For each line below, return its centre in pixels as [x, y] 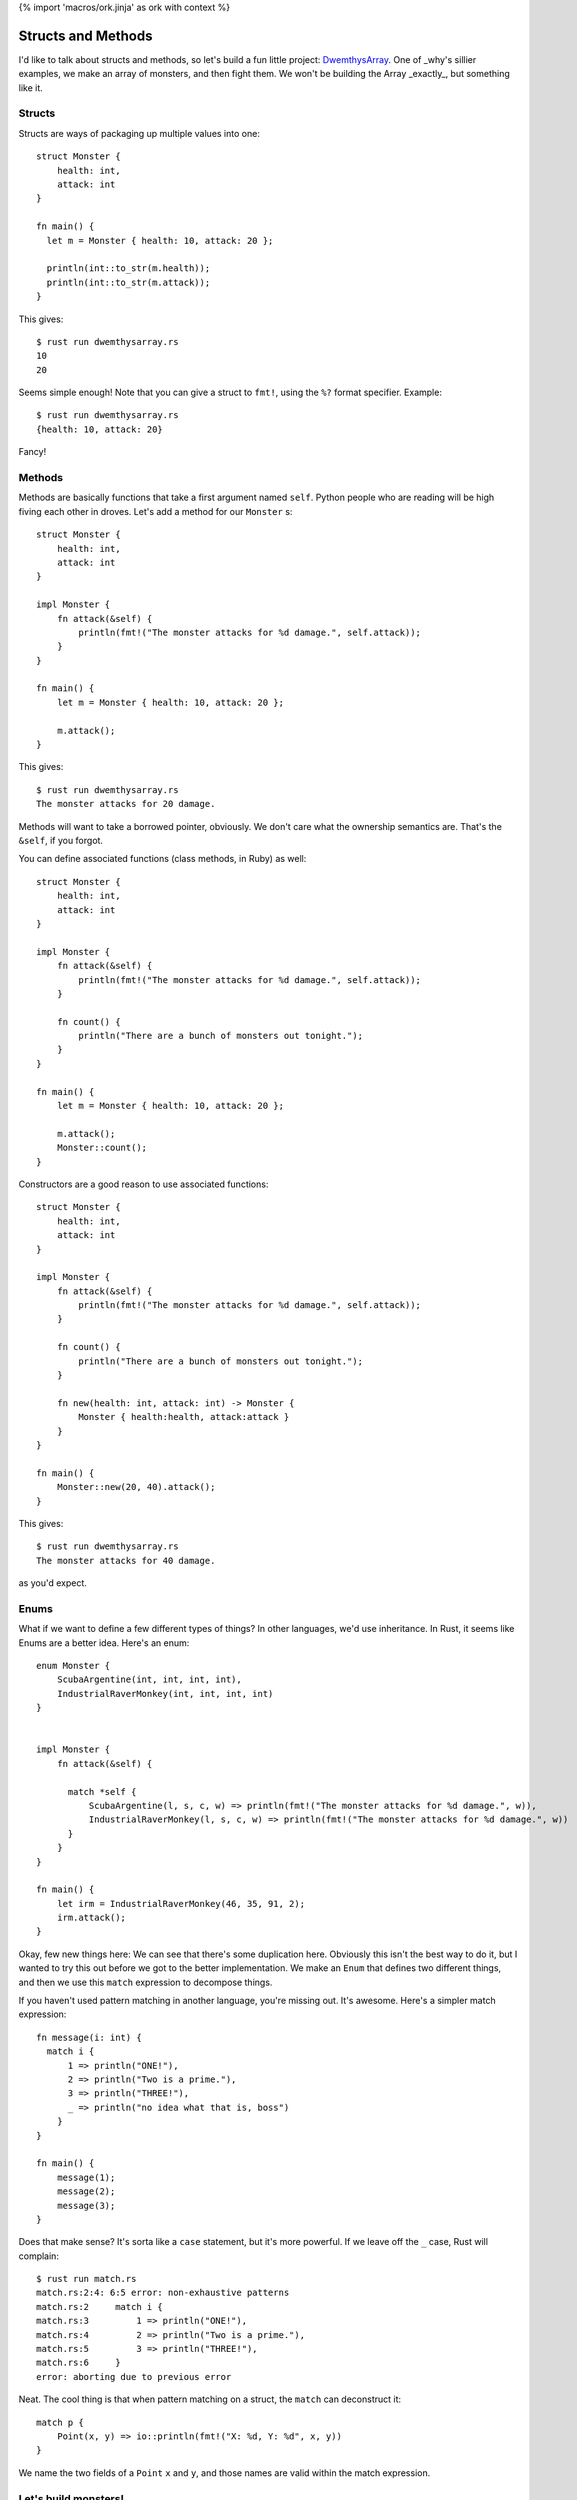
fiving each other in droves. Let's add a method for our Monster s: [155, 511]
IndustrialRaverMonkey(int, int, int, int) [165, 1693]
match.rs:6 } [78, 2363]
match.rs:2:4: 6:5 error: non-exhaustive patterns [163, 2293]
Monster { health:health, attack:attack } [184, 1417]
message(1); [86, 2177]
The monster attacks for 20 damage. [126, 804]
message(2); [86, 2191]
